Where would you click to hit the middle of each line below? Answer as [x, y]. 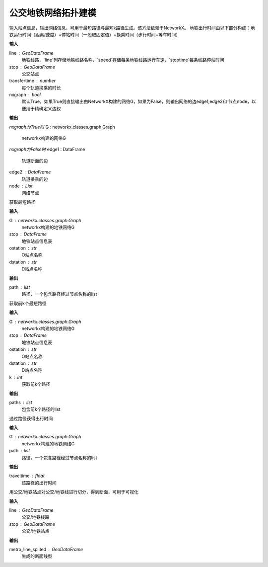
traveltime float [27, 476]
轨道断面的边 [35, 161]
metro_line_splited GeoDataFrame [46, 549]
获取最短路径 [22, 202]
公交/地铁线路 [35, 517]
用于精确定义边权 [43, 108]
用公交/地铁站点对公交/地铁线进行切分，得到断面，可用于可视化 [74, 492]
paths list [21, 402]
